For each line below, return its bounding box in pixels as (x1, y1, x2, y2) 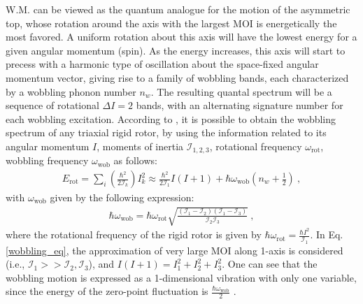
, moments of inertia (97, 138, 184, 153)
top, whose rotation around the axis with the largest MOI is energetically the (6, 15, 337, 30)
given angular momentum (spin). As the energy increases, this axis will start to (6, 43, 346, 57)
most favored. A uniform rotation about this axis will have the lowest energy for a (6, 29, 357, 44)
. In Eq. (310, 227, 343, 242)
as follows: (113, 153, 157, 168)
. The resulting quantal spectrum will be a (150, 84, 332, 99)
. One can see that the (222, 256, 318, 271)
